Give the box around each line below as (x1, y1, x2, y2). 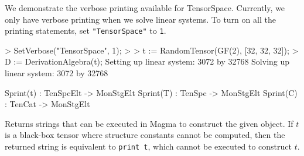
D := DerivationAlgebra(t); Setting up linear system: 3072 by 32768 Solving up (5, 55, 290, 68)
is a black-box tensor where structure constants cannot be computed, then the (5, 129, 285, 141)
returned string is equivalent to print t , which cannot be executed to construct (5, 140, 292, 152)
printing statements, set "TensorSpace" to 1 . (5, 24, 166, 37)
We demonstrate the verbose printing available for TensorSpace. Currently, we (5, 2, 285, 13)
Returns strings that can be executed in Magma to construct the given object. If (5, 117, 293, 129)
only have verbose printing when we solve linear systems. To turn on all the (5, 13, 276, 25)
